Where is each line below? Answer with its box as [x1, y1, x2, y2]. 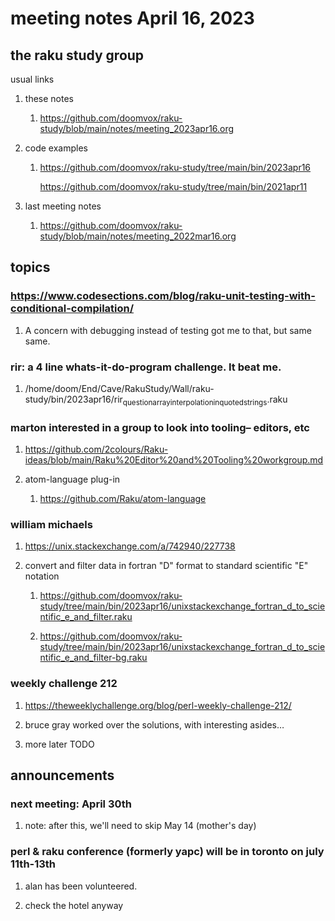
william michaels [10, 518, 93, 531]
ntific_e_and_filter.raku [39, 611, 133, 623]
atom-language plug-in [24, 473, 121, 486]
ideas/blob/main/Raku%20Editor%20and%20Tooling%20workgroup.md [24, 454, 324, 466]
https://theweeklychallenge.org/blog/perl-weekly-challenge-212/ [24, 699, 292, 711]
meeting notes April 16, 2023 [10, 7, 255, 30]
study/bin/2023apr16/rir [24, 393, 123, 405]
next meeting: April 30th [10, 797, 132, 811]
